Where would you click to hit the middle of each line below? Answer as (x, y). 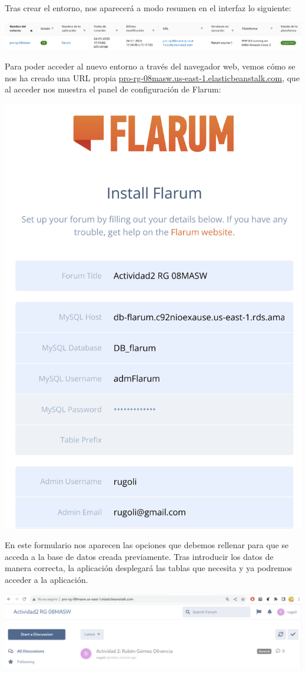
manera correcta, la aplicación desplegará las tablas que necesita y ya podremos (149, 568)
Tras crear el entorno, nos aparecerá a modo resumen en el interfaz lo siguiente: (148, 8)
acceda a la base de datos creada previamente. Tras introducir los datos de (139, 556)
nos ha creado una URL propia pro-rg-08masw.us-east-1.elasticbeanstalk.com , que (152, 77)
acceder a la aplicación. (46, 579)
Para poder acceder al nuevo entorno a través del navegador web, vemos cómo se (150, 66)
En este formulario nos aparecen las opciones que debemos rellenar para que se (147, 545)
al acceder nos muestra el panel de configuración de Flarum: (113, 89)
